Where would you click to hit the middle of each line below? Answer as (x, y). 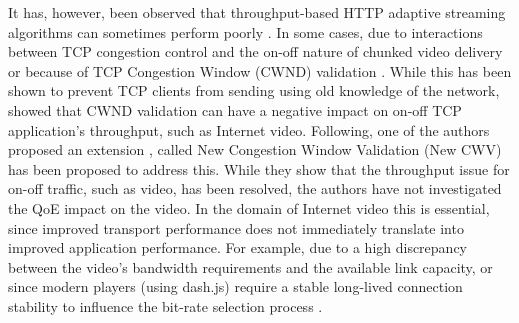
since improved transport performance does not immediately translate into (236, 227)
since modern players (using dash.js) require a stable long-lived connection (235, 286)
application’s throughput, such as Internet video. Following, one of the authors (249, 129)
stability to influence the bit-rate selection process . (165, 305)
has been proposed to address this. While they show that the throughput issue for (259, 168)
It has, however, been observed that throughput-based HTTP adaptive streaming (257, 12)
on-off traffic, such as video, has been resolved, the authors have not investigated (255, 188)
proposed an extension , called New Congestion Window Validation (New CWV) (255, 149)
